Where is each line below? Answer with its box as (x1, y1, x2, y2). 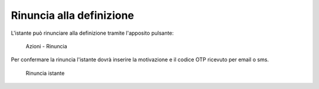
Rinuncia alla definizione (11, 9, 134, 22)
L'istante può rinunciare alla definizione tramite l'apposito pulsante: (11, 29, 174, 37)
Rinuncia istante (25, 70, 65, 77)
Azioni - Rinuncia (25, 42, 67, 50)
